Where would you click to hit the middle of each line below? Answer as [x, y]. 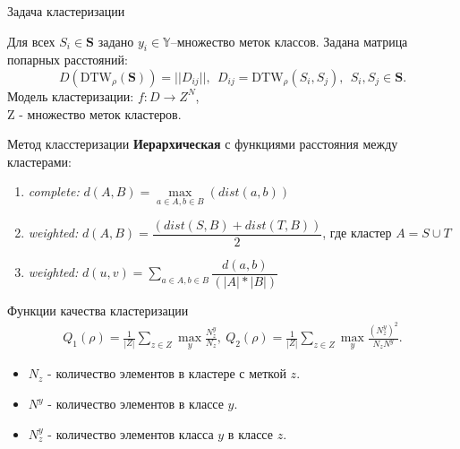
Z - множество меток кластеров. [94, 113]
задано [116, 41]
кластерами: [40, 161]
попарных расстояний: [68, 60]
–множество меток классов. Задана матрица [289, 41]
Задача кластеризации [66, 11]
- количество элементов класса [131, 433]
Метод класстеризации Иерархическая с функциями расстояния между [203, 144]
